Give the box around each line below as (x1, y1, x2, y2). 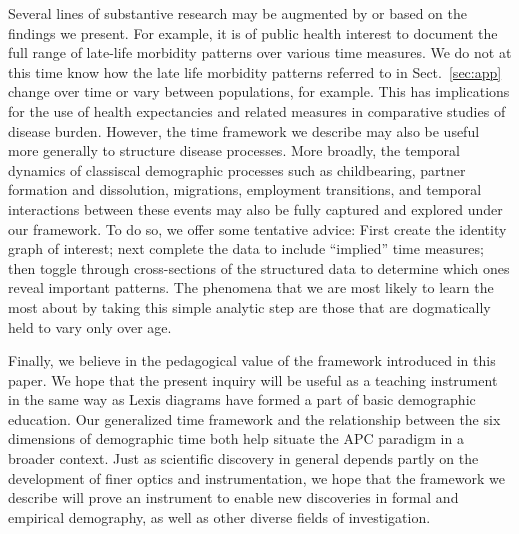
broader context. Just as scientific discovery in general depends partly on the (8, 448, 479, 469)
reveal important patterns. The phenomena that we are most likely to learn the (8, 277, 494, 298)
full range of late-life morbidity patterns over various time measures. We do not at (8, 42, 512, 63)
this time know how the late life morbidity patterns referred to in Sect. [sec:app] (8, 61, 502, 82)
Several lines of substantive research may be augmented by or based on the (8, 3, 468, 23)
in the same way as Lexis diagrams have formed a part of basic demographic (8, 389, 476, 410)
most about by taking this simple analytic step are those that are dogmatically (8, 296, 491, 317)
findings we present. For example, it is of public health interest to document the (8, 22, 498, 43)
